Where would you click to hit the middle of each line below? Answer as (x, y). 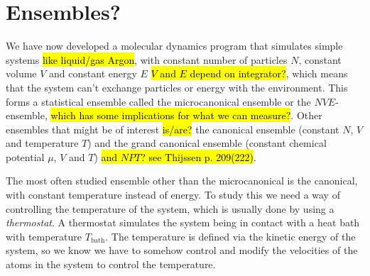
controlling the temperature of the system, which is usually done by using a (170, 208)
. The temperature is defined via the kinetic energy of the (230, 236)
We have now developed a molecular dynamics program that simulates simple (174, 46)
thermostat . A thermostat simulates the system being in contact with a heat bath (183, 222)
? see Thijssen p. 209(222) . (198, 156)
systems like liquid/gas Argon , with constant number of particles (147, 59)
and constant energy (93, 73)
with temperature (44, 236)
